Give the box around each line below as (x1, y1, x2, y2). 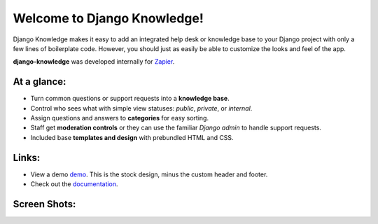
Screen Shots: (13, 198, 76, 210)
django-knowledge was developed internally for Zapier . (13, 57, 175, 66)
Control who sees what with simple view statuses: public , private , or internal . (30, 104, 253, 112)
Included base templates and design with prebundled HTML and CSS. (30, 133, 234, 141)
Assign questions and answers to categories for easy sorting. (30, 114, 209, 122)
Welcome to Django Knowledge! (13, 10, 204, 26)
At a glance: (13, 76, 66, 87)
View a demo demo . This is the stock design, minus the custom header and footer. (30, 170, 268, 178)
